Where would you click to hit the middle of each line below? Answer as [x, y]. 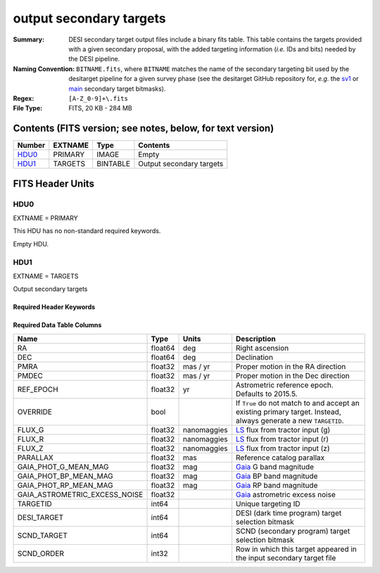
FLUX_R [31, 439]
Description [256, 339]
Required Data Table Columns [57, 325]
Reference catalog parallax [280, 458]
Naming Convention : [44, 69]
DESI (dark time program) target [289, 512]
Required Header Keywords [54, 307]
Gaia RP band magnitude [277, 485]
